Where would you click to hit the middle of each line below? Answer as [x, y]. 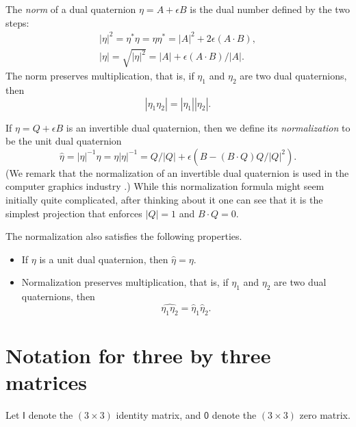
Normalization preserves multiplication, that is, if [125, 282]
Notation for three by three [138, 355]
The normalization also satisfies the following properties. [124, 236]
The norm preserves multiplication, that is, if [100, 76]
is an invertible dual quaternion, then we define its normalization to [208, 127]
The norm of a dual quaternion [71, 9]
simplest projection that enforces [74, 213]
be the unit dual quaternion [64, 141]
